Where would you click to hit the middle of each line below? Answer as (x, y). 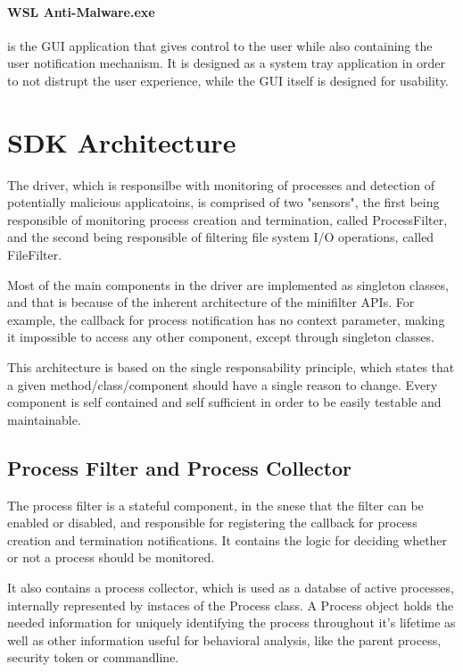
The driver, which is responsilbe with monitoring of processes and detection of (221, 184)
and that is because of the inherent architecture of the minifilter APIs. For (211, 302)
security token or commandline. (93, 657)
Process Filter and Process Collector (180, 467)
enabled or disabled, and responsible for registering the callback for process (212, 523)
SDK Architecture (122, 141)
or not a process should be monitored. (111, 557)
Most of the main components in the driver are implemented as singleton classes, (228, 284)
